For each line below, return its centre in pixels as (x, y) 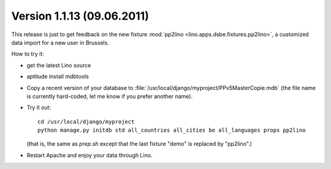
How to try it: (28, 54)
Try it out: (39, 108)
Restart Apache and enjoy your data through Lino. (89, 155)
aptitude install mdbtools (58, 77)
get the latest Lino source (59, 65)
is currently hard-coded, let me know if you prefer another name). (110, 96)
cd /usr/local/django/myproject (86, 122)
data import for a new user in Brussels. (60, 42)
